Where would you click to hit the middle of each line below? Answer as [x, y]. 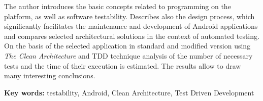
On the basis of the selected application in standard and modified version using [127, 46]
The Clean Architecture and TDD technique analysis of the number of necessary [128, 55]
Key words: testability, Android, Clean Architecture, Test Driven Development [129, 92]
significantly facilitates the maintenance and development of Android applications [131, 26]
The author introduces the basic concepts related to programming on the [118, 6]
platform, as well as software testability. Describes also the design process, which [129, 16]
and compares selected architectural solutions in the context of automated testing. [132, 36]
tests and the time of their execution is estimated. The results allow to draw [123, 65]
